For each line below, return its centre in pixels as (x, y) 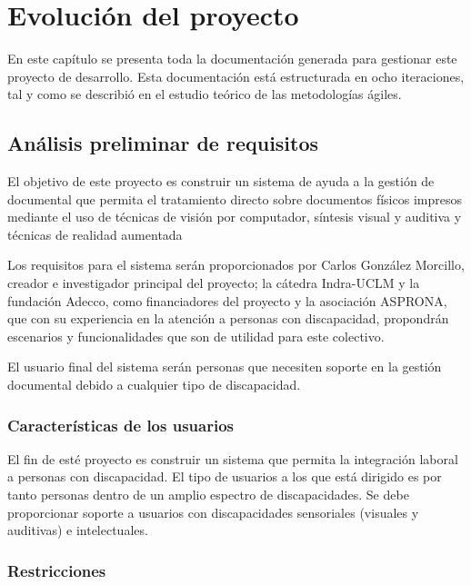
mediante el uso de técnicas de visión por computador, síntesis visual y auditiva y (235, 217)
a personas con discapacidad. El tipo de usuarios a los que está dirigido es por (225, 476)
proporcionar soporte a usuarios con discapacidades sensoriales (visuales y (213, 512)
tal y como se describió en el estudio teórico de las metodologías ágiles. (205, 94)
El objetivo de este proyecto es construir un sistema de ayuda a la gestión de (221, 181)
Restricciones (57, 570)
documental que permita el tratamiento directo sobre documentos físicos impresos (235, 198)
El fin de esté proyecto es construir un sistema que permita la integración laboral (233, 458)
